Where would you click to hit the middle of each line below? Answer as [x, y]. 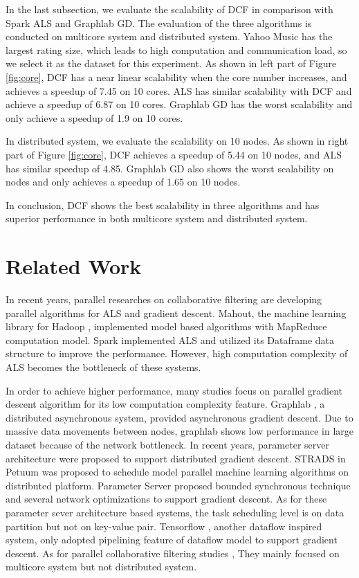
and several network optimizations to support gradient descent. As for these [166, 499]
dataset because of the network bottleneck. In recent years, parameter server [167, 444]
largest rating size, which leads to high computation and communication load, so [176, 49]
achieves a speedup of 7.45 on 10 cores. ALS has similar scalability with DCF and [179, 90]
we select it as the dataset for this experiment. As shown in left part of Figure [171, 63]
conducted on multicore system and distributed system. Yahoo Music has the [169, 36]
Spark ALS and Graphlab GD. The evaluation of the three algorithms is [159, 22]
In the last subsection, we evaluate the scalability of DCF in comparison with [169, 9]
